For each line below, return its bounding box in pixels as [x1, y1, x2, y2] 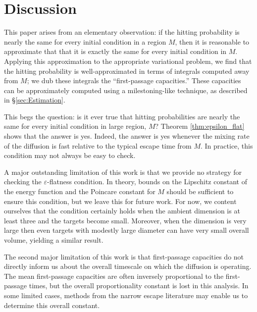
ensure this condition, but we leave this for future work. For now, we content [4, 196, 237, 206]
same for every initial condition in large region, [4, 121, 147, 131]
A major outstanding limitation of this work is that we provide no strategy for [4, 166, 242, 177]
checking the [4, 176, 42, 187]
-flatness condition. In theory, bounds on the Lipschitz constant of [47, 176, 247, 187]
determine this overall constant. [4, 300, 100, 310]
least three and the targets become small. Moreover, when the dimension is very [4, 215, 247, 225]
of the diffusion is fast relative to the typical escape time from [4, 140, 192, 151]
